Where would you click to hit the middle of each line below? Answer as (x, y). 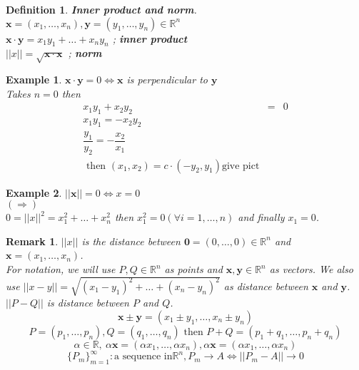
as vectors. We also (312, 269)
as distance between (266, 286)
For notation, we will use (61, 269)
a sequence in (143, 357)
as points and (193, 269)
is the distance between (131, 241)
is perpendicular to (167, 79)
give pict (241, 166)
